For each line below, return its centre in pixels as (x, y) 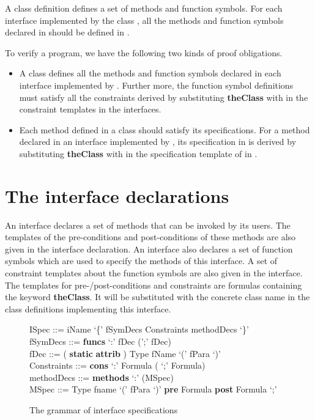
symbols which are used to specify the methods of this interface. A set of (141, 261)
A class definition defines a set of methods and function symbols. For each (144, 8)
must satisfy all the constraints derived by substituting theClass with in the (164, 97)
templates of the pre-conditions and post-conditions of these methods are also (150, 237)
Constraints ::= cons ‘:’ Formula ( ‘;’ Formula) (117, 365)
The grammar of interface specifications (104, 409)
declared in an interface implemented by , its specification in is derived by (158, 142)
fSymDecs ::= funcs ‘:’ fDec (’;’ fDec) (100, 341)
